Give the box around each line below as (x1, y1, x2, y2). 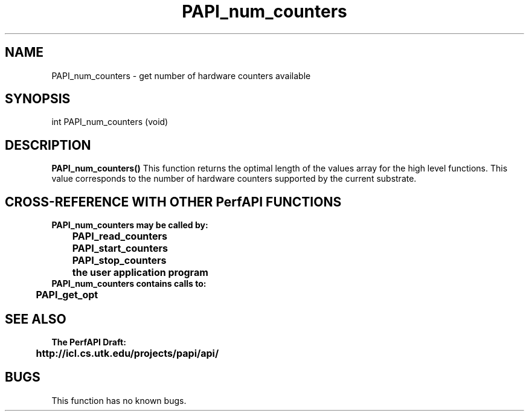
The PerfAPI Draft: (51, 336, 126, 347)
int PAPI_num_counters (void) (51, 117, 168, 127)
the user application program (72, 266, 208, 279)
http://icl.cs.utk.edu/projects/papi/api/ (36, 347, 219, 359)
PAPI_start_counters (72, 242, 168, 255)
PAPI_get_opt (36, 289, 98, 301)
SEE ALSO (5, 311, 66, 327)
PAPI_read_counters (72, 230, 168, 243)
